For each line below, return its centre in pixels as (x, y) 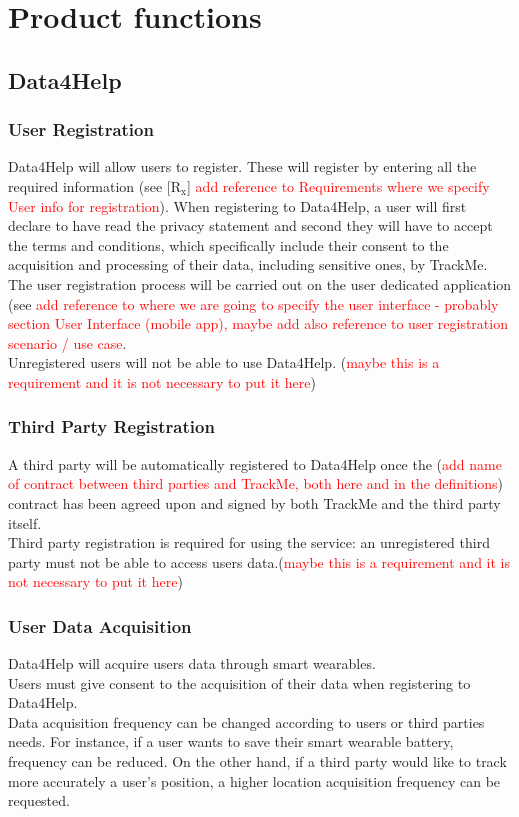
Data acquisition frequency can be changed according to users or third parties (246, 721)
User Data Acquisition (100, 625)
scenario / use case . (67, 342)
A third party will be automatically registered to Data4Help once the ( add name (255, 463)
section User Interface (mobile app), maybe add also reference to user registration (258, 323)
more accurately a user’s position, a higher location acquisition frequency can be (254, 780)
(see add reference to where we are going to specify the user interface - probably (253, 303)
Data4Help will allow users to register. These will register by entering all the (242, 166)
